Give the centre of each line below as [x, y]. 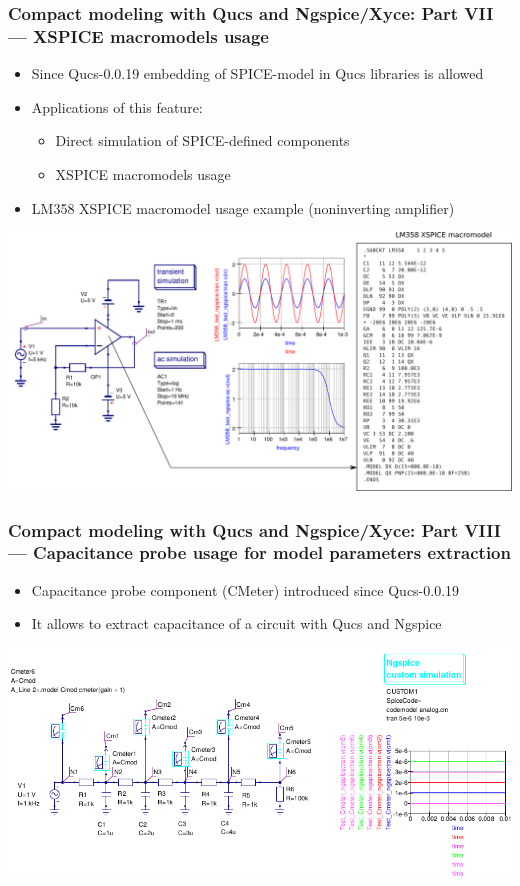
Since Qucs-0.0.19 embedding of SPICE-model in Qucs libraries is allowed [257, 73]
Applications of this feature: [117, 106]
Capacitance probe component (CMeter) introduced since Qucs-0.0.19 [245, 589]
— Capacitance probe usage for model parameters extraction [259, 552]
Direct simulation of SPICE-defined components [202, 140]
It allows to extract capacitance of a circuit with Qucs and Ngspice [236, 623]
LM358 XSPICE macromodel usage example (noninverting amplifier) [243, 207]
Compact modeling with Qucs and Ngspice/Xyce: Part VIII [254, 529]
